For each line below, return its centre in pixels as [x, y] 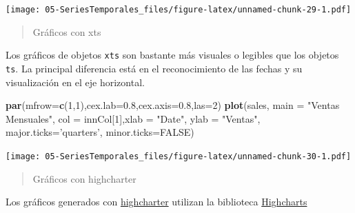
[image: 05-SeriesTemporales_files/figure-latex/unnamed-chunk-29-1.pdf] [179, 10]
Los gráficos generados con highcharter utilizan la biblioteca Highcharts [156, 202]
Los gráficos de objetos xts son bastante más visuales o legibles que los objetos [172, 55]
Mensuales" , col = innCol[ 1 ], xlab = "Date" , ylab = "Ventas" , [133, 118]
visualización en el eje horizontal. [75, 82]
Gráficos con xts [67, 31]
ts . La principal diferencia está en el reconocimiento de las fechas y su [154, 68]
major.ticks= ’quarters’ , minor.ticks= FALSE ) [100, 132]
